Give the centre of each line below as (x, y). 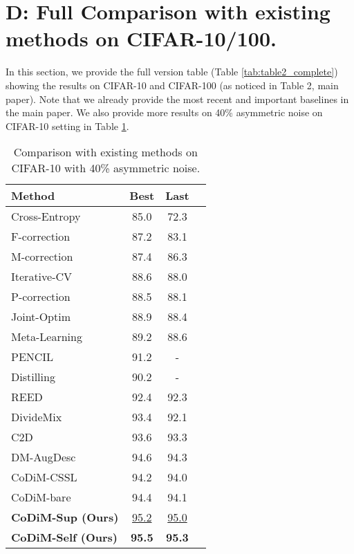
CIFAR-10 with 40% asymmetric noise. (106, 168)
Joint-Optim (41, 317)
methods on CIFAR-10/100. (141, 38)
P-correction (41, 297)
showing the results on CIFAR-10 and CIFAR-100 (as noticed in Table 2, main (172, 85)
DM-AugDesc (44, 457)
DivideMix (37, 417)
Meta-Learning (47, 337)
